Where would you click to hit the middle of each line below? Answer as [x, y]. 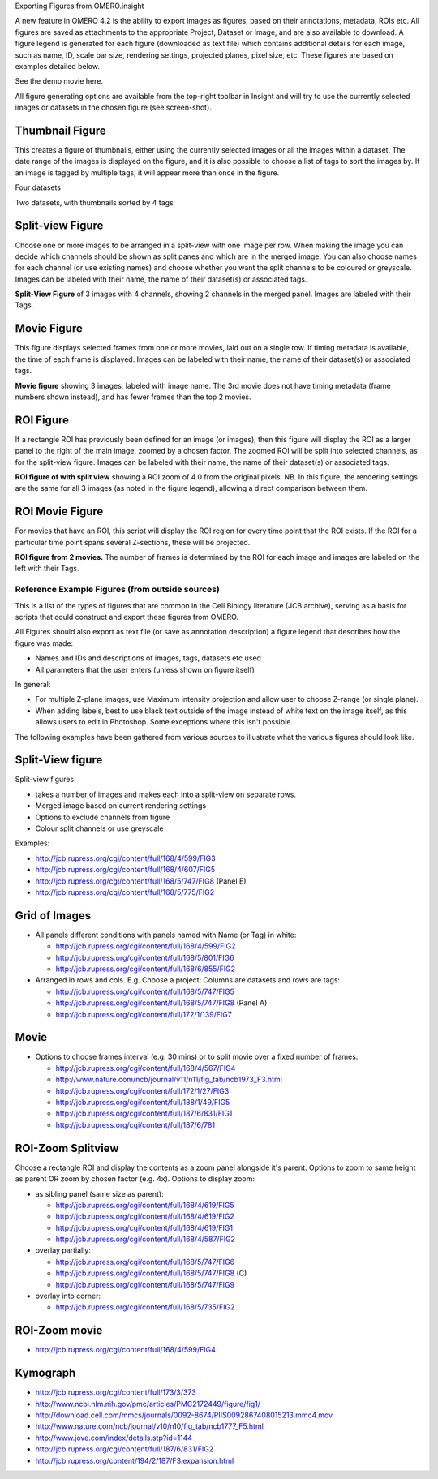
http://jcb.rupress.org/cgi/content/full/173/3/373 [116, 1392]
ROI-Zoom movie [59, 1331]
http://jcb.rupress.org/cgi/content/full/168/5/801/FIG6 [145, 957]
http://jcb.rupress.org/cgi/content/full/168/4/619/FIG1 [144, 1227]
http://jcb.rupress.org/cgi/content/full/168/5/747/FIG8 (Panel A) [161, 1003]
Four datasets [38, 187]
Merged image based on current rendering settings [121, 806]
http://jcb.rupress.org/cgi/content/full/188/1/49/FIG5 [143, 1103]
